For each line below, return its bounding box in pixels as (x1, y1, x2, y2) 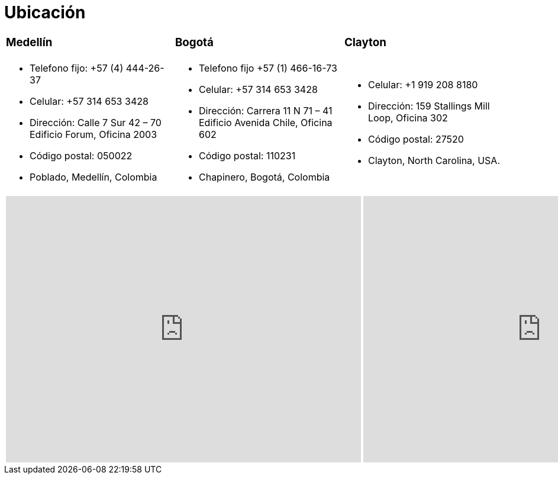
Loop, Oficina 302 (367, 112, 448, 124)
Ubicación (4, 2, 86, 22)
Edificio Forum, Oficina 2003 (30, 128, 157, 141)
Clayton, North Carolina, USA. (367, 155, 500, 167)
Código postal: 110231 (198, 150, 296, 162)
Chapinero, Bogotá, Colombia (198, 171, 330, 184)
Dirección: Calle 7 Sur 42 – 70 (30, 117, 162, 129)
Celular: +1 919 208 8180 (367, 79, 478, 91)
